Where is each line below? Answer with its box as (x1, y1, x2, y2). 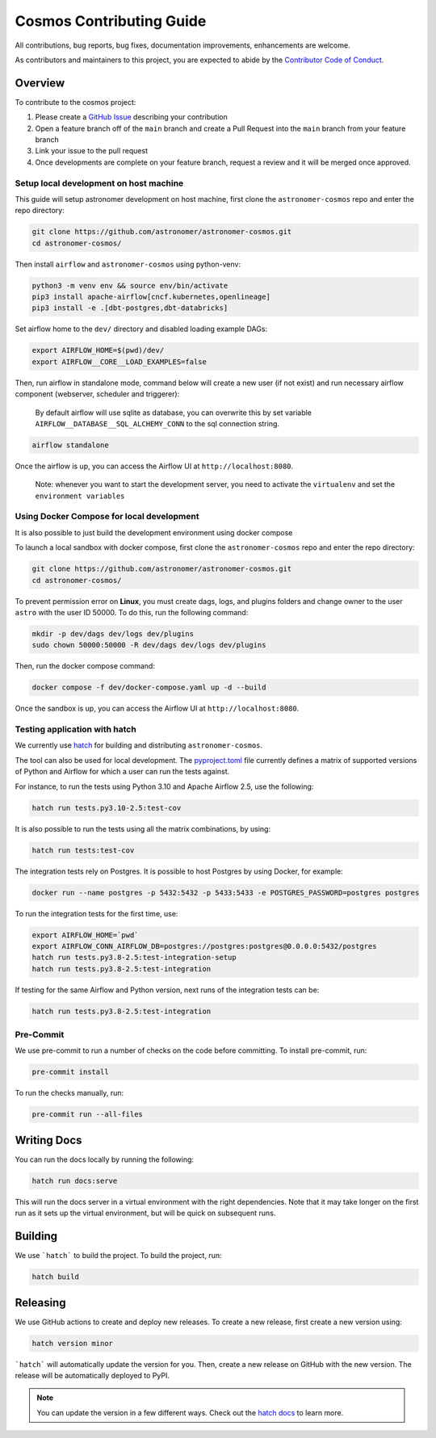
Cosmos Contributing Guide (15, 12, 207, 30)
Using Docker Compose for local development (15, 511, 199, 522)
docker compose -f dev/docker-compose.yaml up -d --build (31, 683, 266, 692)
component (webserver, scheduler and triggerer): (15, 389, 180, 399)
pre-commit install (31, 1067, 109, 1077)
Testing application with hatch (15, 723, 136, 735)
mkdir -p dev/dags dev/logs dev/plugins (31, 629, 194, 638)
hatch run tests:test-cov (31, 845, 135, 855)
